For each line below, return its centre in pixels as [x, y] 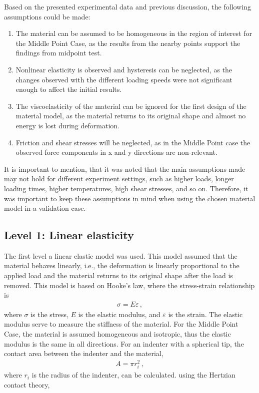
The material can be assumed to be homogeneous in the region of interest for [134, 33]
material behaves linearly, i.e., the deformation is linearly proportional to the [122, 265]
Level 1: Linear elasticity [69, 235]
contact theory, [27, 384]
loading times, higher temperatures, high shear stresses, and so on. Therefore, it [126, 188]
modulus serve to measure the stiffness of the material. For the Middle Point [121, 324]
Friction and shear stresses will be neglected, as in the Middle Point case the [133, 142]
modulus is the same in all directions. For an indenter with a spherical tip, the [124, 343]
